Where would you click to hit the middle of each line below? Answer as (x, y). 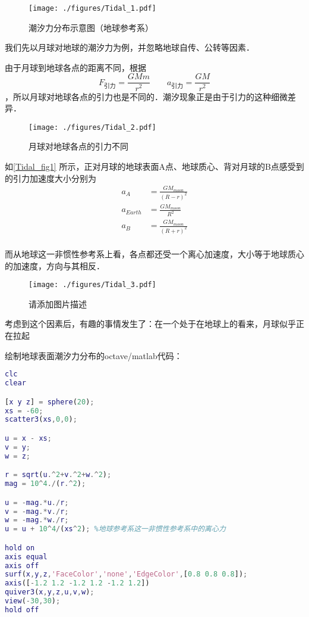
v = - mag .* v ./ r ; (37, 511)
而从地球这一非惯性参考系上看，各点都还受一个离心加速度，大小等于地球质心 (154, 254)
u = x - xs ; (28, 438)
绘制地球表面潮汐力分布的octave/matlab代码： (94, 355)
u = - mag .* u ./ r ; (37, 502)
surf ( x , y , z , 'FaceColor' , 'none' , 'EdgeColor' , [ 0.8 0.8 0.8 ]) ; (126, 574)
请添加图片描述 (58, 303)
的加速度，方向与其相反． (55, 265)
